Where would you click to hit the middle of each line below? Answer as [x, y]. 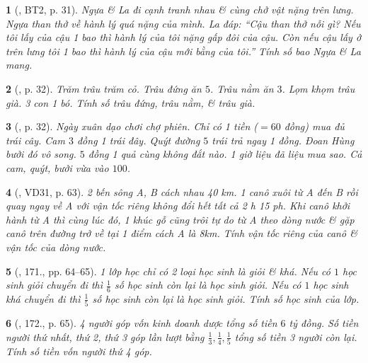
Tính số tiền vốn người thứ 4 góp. [79, 351]
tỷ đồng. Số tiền [324, 323]
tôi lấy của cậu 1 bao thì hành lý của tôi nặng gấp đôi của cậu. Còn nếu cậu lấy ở [184, 37]
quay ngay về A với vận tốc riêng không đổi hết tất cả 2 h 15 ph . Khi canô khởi [178, 206]
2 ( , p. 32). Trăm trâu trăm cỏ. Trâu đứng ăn [104, 88]
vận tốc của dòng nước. [56, 247]
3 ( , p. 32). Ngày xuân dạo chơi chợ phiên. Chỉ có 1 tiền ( [132, 126]
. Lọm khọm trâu [318, 88]
